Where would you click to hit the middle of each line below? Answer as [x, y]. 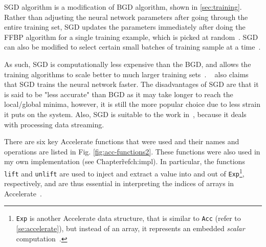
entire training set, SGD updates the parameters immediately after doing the [125, 27]
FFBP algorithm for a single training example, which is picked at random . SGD [131, 37]
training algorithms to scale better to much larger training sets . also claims [126, 74]
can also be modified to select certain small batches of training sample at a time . [132, 47]
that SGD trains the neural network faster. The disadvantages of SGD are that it [131, 84]
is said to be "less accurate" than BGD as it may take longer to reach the [119, 94]
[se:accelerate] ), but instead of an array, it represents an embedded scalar [130, 228]
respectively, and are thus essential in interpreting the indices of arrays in [119, 183]
